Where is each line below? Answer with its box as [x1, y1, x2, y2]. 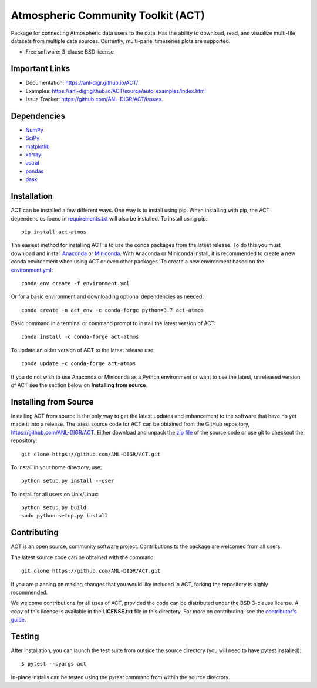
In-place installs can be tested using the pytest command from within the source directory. [11, 673, 230, 680]
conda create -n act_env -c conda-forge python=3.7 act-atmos [21, 306, 204, 313]
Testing [11, 631, 39, 641]
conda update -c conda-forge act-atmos [21, 360, 136, 367]
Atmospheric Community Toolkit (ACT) [11, 9, 205, 22]
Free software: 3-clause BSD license [25, 48, 114, 55]
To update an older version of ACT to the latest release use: [11, 346, 155, 353]
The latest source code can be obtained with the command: [11, 553, 156, 561]
